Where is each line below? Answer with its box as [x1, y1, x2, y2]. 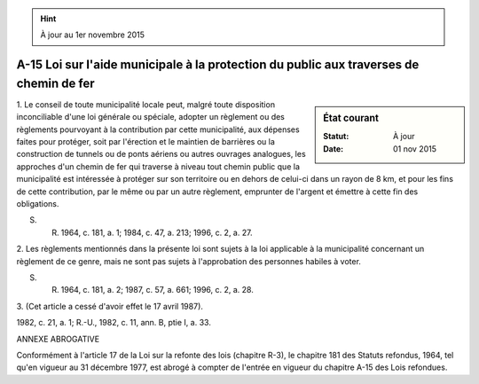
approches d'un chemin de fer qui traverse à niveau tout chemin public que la [16, 161, 301, 172]
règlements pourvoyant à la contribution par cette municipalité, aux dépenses [16, 124, 301, 135]
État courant [323, 112, 379, 124]
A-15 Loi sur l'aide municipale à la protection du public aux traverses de [16, 58, 420, 73]
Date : [323, 143, 344, 154]
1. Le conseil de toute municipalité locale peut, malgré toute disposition [16, 98, 275, 110]
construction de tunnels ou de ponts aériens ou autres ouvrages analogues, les [16, 149, 306, 160]
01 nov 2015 [393, 143, 437, 154]
